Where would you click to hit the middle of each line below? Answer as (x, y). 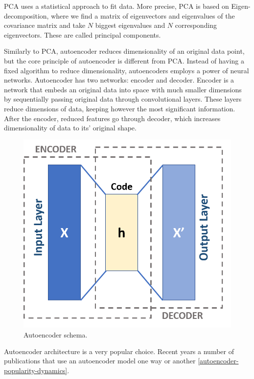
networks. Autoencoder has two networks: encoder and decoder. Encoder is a (119, 80)
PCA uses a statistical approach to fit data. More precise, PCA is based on (116, 6)
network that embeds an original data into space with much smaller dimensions (123, 89)
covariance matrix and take (45, 25)
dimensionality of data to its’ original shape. (70, 128)
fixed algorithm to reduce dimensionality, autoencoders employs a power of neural (127, 70)
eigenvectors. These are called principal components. (82, 34)
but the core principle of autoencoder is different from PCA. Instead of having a (124, 60)
